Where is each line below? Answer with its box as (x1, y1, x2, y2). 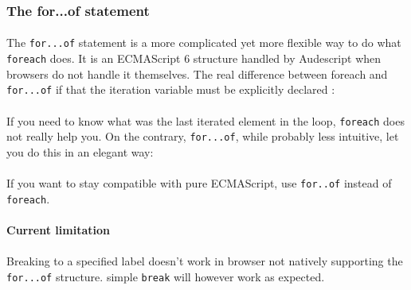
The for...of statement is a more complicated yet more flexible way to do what (6, 34, 401, 51)
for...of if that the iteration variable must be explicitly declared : (6, 81, 335, 98)
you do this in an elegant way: (6, 143, 154, 160)
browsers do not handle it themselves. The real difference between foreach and (6, 65, 388, 82)
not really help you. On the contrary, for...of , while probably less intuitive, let (6, 128, 399, 145)
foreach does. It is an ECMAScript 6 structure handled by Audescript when (6, 50, 382, 67)
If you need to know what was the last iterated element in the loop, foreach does (6, 112, 405, 129)
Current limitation (6, 222, 110, 238)
